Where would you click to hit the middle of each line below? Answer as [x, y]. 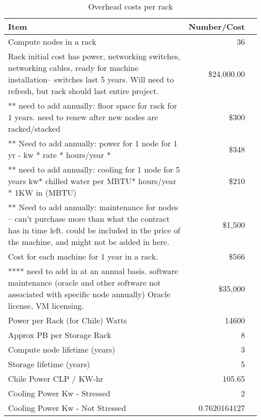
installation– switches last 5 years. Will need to [91, 79]
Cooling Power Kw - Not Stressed [67, 408]
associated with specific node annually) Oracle [89, 294]
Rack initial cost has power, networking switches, [94, 56]
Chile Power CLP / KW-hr [56, 379]
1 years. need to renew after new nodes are [83, 117]
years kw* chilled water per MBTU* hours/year [92, 181]
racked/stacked [34, 129]
